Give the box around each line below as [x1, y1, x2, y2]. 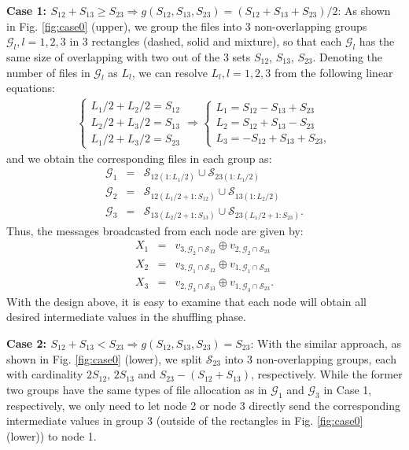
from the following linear [275, 64, 393, 80]
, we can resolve [131, 64, 208, 80]
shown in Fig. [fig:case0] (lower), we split [6, 350, 202, 367]
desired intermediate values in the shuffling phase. [6, 308, 246, 325]
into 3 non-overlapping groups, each [224, 350, 396, 367]
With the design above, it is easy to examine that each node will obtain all [6, 293, 367, 309]
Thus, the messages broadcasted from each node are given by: [6, 222, 304, 238]
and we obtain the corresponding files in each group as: [6, 149, 272, 166]
